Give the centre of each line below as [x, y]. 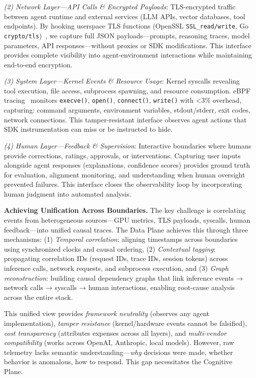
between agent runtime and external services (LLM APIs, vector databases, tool [125, 16]
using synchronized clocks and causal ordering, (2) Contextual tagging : [110, 248]
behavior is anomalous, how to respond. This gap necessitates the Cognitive [118, 362]
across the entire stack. [38, 297]
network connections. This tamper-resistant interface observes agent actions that [126, 119]
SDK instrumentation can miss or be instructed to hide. [88, 129]
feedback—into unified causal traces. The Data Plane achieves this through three [126, 229]
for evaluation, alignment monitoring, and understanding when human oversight [125, 174]
